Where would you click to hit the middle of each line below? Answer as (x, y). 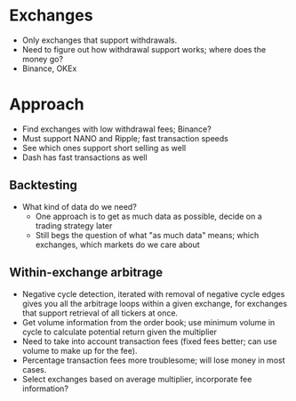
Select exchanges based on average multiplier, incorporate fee (137, 379)
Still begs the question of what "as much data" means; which (147, 235)
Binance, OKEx (49, 68)
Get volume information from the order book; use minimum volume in (148, 322)
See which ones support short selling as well (104, 148)
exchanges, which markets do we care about (117, 245)
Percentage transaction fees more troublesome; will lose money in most (153, 360)
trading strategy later (74, 225)
